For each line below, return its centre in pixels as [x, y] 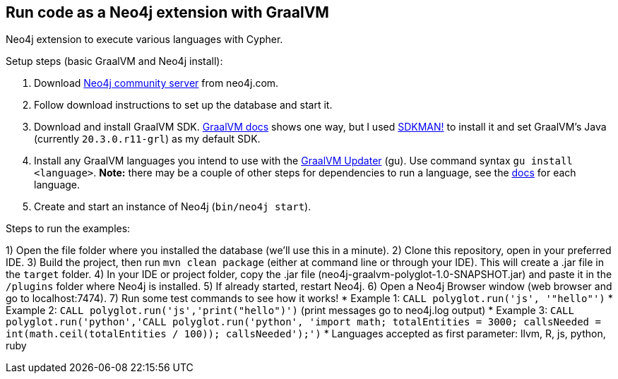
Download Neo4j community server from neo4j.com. [156, 83]
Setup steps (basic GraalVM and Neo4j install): [114, 61]
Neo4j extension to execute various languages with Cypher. [144, 40]
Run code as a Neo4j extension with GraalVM [167, 12]
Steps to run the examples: [68, 229]
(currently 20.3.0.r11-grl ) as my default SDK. [147, 139]
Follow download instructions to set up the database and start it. [183, 105]
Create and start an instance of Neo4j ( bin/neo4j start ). [173, 207]
